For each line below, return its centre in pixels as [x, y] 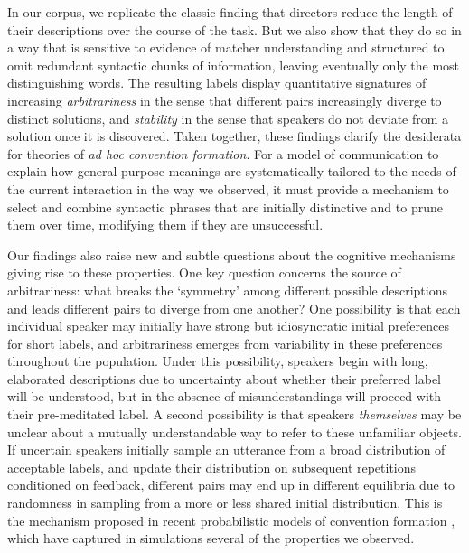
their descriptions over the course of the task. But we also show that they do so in [234, 29]
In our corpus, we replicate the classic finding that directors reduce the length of [230, 12]
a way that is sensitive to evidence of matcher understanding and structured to [226, 47]
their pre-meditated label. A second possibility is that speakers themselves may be [234, 414]
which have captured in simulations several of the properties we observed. [211, 538]
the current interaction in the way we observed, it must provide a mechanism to [228, 188]
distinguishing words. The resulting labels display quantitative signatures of [217, 83]
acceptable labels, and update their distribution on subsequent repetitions [212, 467]
